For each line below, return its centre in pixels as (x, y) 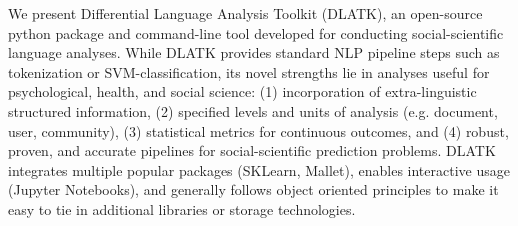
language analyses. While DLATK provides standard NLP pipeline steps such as (254, 52)
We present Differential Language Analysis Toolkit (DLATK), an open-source (245, 13)
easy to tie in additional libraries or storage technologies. (182, 208)
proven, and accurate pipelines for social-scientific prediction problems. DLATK (252, 150)
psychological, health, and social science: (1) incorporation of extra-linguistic (242, 91)
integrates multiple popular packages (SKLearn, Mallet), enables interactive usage (259, 169)
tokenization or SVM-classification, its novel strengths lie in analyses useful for (249, 71)
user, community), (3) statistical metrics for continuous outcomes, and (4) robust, (258, 130)
